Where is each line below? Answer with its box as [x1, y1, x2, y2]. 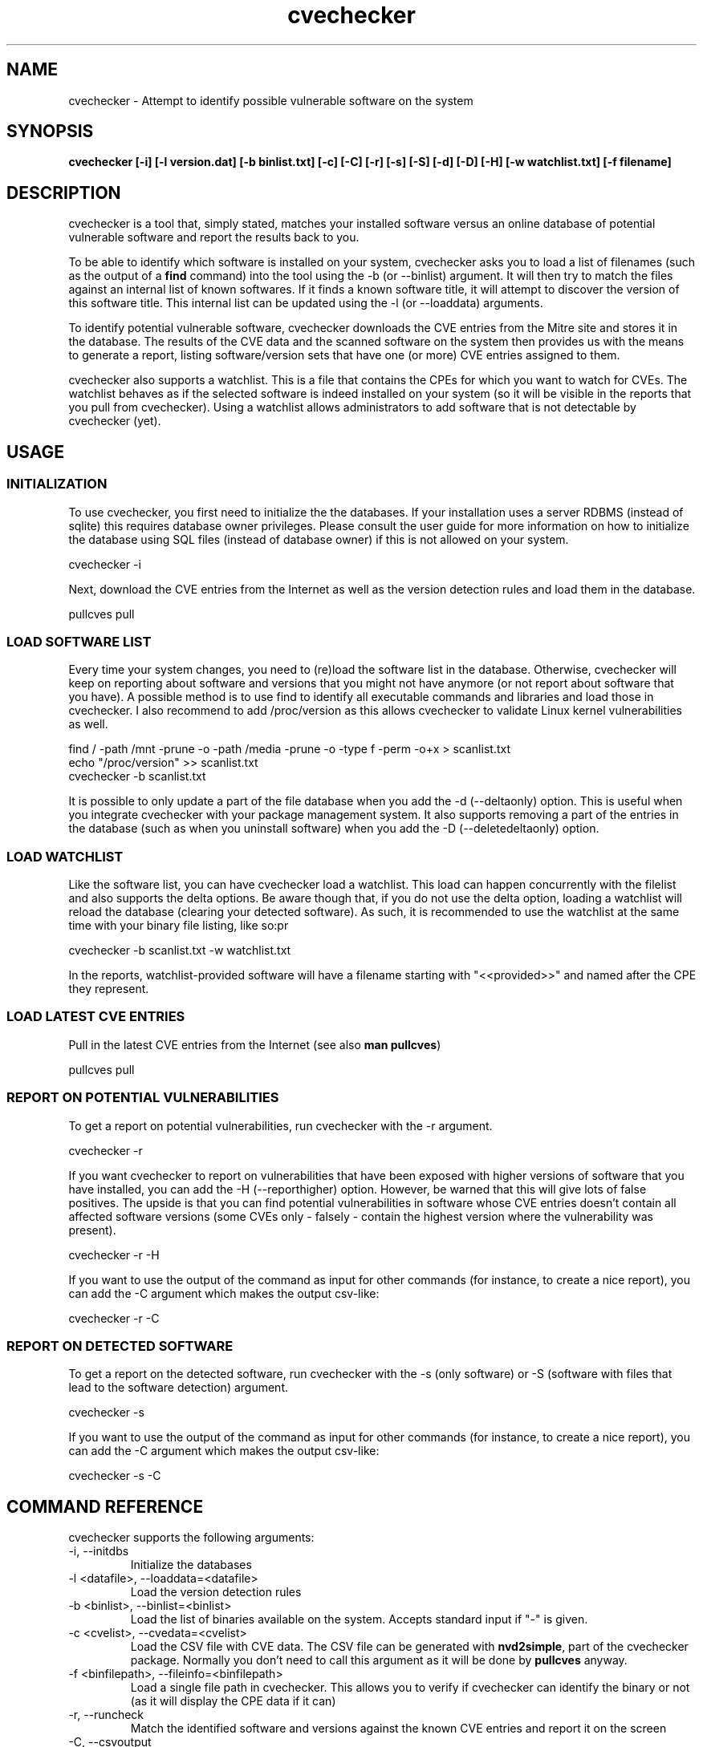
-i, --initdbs [68, 1544, 129, 1559]
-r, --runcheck [68, 1708, 144, 1722]
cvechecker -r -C [68, 1311, 160, 1325]
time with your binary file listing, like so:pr [68, 918, 289, 932]
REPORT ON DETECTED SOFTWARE [6, 1337, 234, 1354]
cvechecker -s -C [68, 1469, 161, 1483]
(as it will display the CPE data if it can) [130, 1694, 336, 1708]
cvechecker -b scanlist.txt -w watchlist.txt [68, 943, 291, 957]
